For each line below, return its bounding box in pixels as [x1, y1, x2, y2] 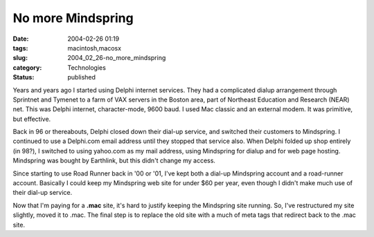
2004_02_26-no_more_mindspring [67, 54, 166, 62]
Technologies [67, 63, 107, 72]
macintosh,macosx [67, 44, 121, 52]
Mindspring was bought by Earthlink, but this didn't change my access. [12, 156, 216, 165]
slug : [12, 54, 28, 62]
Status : [12, 73, 35, 82]
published [67, 73, 96, 82]
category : [12, 63, 42, 72]
